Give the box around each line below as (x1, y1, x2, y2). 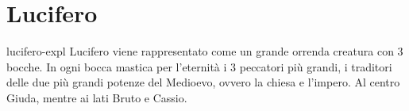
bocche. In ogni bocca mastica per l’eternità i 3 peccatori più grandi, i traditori (6, 58, 392, 75)
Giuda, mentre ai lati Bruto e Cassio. (6, 89, 187, 105)
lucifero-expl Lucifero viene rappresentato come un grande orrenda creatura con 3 (6, 43, 403, 59)
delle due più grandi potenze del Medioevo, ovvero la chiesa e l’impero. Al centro (6, 74, 400, 90)
